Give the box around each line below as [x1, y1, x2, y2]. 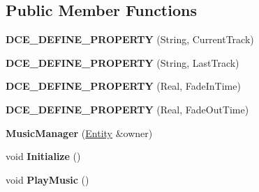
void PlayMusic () [6, 172, 89, 186]
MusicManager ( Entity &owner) [6, 125, 153, 140]
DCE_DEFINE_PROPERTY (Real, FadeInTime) [6, 79, 241, 93]
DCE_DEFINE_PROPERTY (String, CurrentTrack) [6, 32, 254, 47]
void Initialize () [6, 149, 81, 163]
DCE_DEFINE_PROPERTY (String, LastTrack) [6, 55, 239, 70]
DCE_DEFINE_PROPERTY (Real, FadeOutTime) [6, 102, 249, 116]
